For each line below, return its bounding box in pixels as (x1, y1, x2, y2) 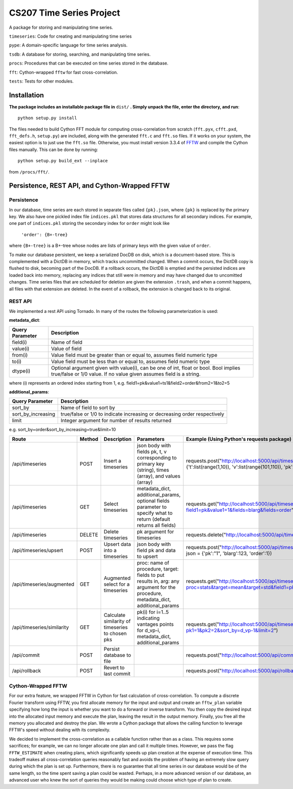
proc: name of (137, 559, 169, 566)
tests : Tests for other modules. (9, 78, 74, 84)
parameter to (137, 504, 167, 510)
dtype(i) (12, 367, 30, 374)
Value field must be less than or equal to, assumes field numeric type (51, 358, 210, 365)
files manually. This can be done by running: (9, 147, 98, 153)
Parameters (137, 436, 165, 442)
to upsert (137, 553, 158, 560)
